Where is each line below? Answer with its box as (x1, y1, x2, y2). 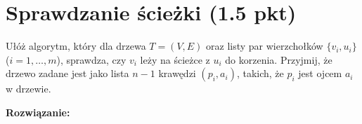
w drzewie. (6, 81, 51, 96)
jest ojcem (298, 66, 342, 81)
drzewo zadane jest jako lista (6, 66, 129, 81)
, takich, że (236, 66, 284, 81)
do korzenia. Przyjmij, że (225, 52, 332, 67)
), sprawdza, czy (56, 52, 127, 67)
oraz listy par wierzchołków (206, 39, 323, 53)
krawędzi (158, 66, 196, 81)
